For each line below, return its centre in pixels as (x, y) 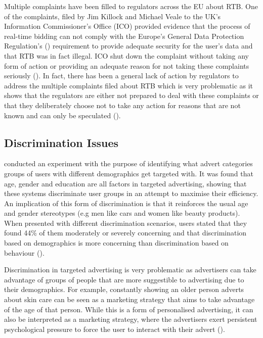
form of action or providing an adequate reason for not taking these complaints (127, 65)
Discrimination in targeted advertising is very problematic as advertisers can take (130, 270)
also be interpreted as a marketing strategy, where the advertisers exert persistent (131, 319)
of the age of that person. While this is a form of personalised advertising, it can (129, 309)
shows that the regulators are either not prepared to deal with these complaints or (131, 95)
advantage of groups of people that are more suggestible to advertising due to (124, 279)
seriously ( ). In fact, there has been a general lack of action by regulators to (121, 76)
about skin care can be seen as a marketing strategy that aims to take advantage (129, 299)
